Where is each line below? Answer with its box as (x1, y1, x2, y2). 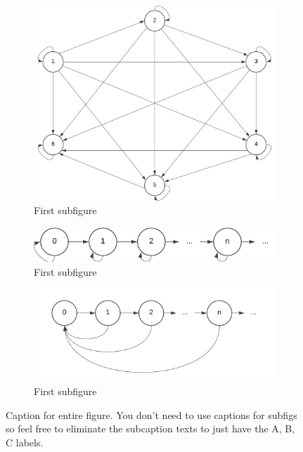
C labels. (6, 434, 44, 449)
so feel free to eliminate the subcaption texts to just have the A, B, (6, 421, 295, 436)
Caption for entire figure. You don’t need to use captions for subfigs (6, 407, 297, 422)
